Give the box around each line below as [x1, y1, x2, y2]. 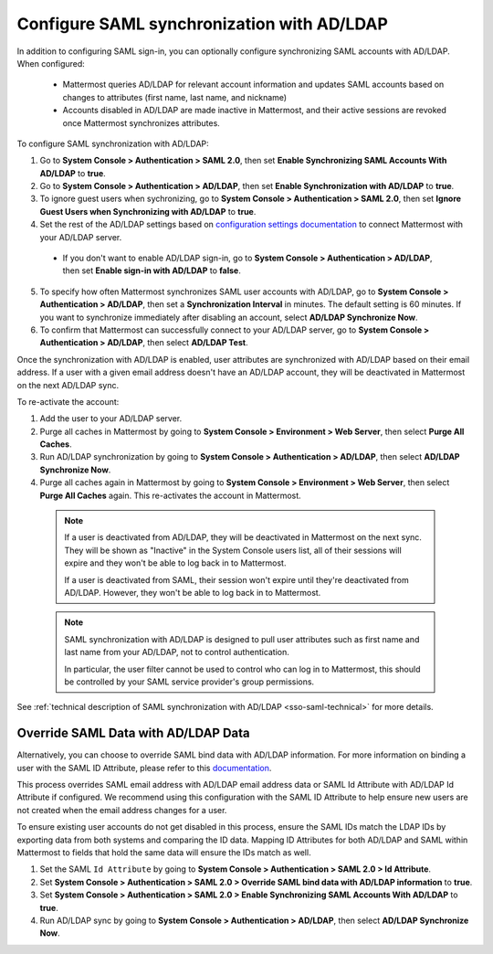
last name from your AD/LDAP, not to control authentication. [64, 647, 289, 658]
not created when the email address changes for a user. [16, 804, 227, 815]
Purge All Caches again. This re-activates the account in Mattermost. [39, 490, 301, 501]
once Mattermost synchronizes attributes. [62, 117, 221, 128]
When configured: [16, 58, 86, 69]
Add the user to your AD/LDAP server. [39, 413, 183, 424]
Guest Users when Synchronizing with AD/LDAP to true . [39, 206, 257, 217]
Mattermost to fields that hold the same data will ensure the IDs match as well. [16, 846, 311, 858]
